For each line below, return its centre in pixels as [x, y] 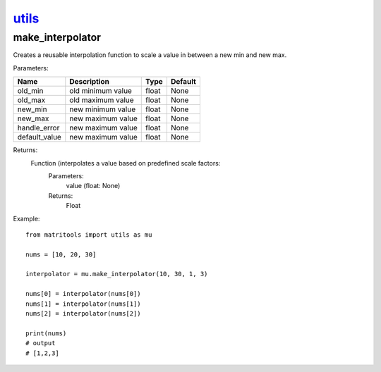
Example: [26, 218]
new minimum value [103, 109]
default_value [39, 137]
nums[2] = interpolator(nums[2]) [83, 314]
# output [41, 343]
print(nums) [46, 333]
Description [89, 82]
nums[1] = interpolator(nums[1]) [83, 304]
